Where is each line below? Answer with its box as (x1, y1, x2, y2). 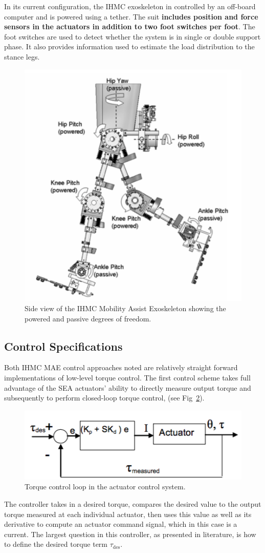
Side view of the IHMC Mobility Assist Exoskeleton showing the (25, 302, 226, 313)
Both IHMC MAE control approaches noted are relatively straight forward (4, 362, 238, 373)
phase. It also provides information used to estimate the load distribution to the (4, 41, 255, 52)
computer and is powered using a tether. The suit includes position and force (4, 11, 258, 22)
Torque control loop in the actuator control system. (25, 481, 186, 492)
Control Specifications (4, 338, 123, 354)
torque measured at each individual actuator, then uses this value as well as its (4, 508, 252, 519)
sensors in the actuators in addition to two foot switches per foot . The (4, 21, 255, 32)
